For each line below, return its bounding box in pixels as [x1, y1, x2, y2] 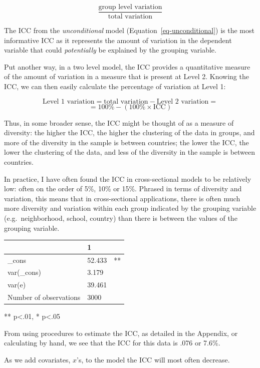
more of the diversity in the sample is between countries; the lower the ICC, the [4, 137, 249, 147]
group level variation [98, 4, 162, 11]
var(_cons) [8, 267, 42, 277]
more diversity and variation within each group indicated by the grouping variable [4, 203, 256, 213]
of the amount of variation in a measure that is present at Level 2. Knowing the [4, 71, 249, 82]
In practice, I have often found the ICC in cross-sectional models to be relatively [4, 173, 251, 184]
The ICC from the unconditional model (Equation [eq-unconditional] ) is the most [4, 25, 254, 36]
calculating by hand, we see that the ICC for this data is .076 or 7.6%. [4, 337, 220, 348]
